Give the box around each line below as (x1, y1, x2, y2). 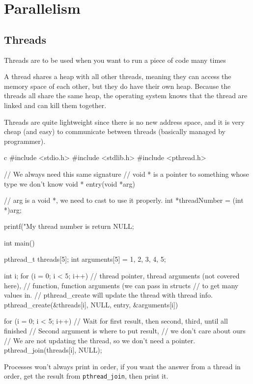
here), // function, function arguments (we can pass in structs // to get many (4, 280, 239, 290)
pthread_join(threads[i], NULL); (4, 345, 102, 355)
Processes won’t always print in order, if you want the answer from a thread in (4, 361, 241, 371)
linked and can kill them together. (4, 100, 107, 110)
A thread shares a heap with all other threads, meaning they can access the (4, 71, 231, 82)
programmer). (4, 136, 46, 146)
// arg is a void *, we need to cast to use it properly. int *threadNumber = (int (4, 195, 244, 205)
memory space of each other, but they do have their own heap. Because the (4, 81, 231, 91)
